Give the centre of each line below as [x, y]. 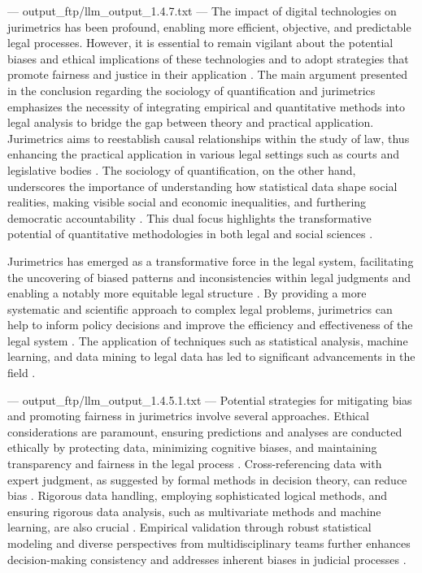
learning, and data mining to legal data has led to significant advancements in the [211, 356]
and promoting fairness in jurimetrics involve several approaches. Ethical [188, 416]
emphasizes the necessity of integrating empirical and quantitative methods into [206, 106]
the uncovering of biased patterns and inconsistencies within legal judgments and [209, 277]
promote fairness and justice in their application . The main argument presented [208, 74]
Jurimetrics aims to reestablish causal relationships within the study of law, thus [209, 138]
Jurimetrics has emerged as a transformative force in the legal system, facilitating [211, 260]
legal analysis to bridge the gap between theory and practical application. [191, 122]
